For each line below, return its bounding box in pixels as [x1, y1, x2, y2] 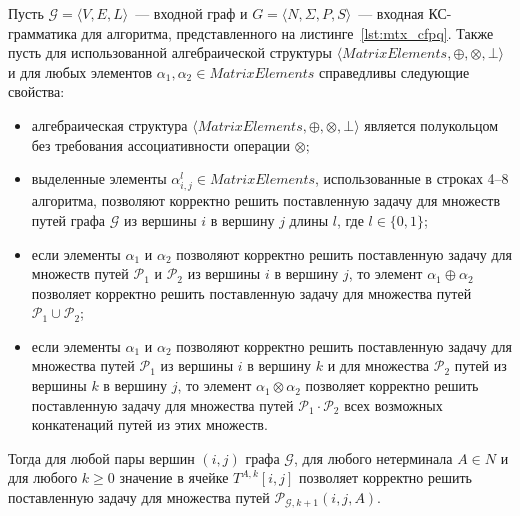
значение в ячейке [119, 467, 229, 488]
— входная [358, 3, 424, 23]
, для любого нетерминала [293, 447, 453, 468]
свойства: [8, 81, 65, 102]
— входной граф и [135, 3, 248, 23]
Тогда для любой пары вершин [8, 447, 195, 468]
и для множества [327, 355, 430, 376]
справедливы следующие [319, 61, 470, 82]
